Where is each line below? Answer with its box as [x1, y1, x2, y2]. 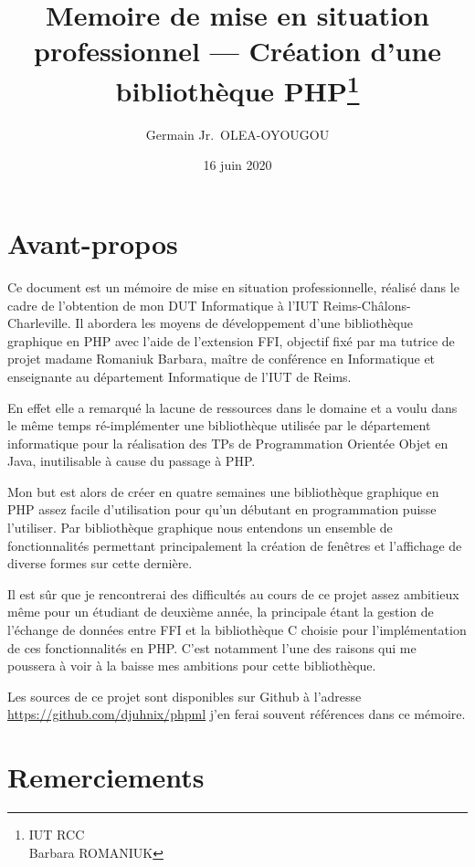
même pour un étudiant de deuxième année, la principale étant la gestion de [7, 602, 434, 621]
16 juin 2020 [203, 155, 272, 174]
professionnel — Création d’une [34, 32, 441, 69]
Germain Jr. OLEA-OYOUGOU [145, 124, 330, 143]
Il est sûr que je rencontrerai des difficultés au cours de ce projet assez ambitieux [7, 584, 459, 603]
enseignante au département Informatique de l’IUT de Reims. [7, 366, 352, 386]
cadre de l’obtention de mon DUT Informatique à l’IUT [7, 295, 319, 314]
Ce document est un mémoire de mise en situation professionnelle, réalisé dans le [7, 277, 459, 296]
